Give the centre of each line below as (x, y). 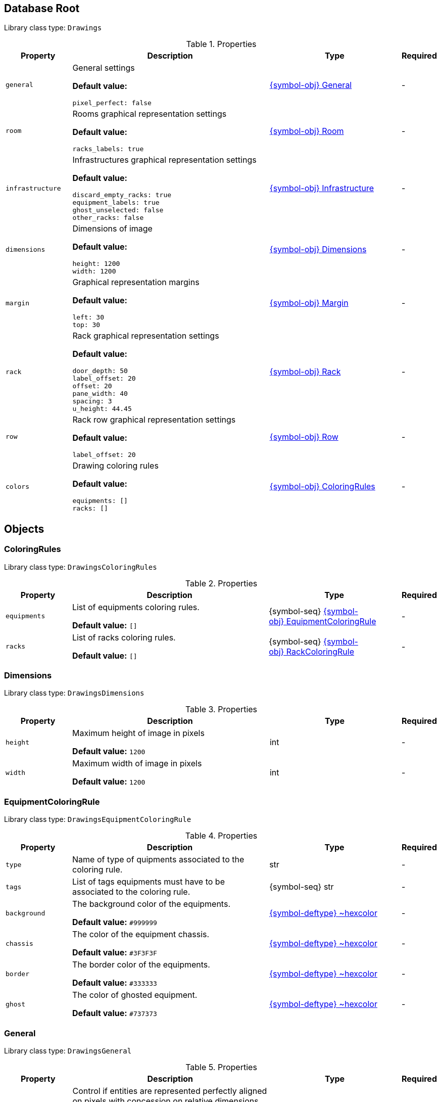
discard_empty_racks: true (122, 195)
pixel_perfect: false (112, 103)
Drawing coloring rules (115, 466)
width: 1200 (94, 271)
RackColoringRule (320, 651)
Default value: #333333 (115, 983)
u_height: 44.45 (102, 409)
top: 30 (86, 325)
